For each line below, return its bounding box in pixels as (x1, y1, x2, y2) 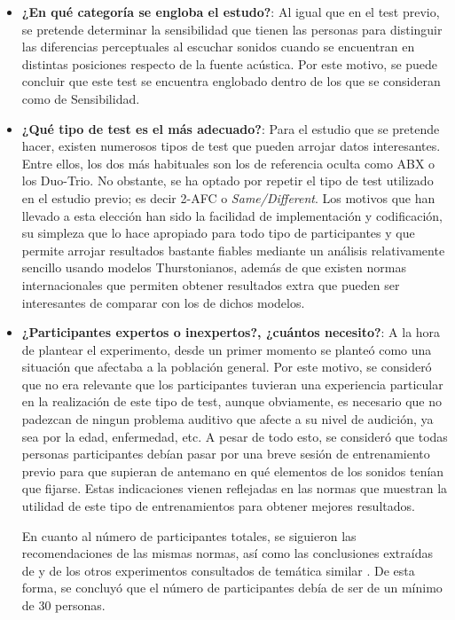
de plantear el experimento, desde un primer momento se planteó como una (21, 340, 432, 358)
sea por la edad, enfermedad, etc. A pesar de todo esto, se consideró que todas (21, 427, 448, 445)
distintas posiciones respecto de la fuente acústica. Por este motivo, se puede (21, 54, 438, 73)
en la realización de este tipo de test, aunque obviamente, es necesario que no (21, 392, 443, 411)
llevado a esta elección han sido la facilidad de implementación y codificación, (21, 206, 443, 224)
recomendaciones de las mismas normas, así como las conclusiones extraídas (21, 544, 433, 562)
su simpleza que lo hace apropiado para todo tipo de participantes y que (21, 224, 415, 242)
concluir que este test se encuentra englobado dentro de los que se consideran (21, 72, 441, 90)
